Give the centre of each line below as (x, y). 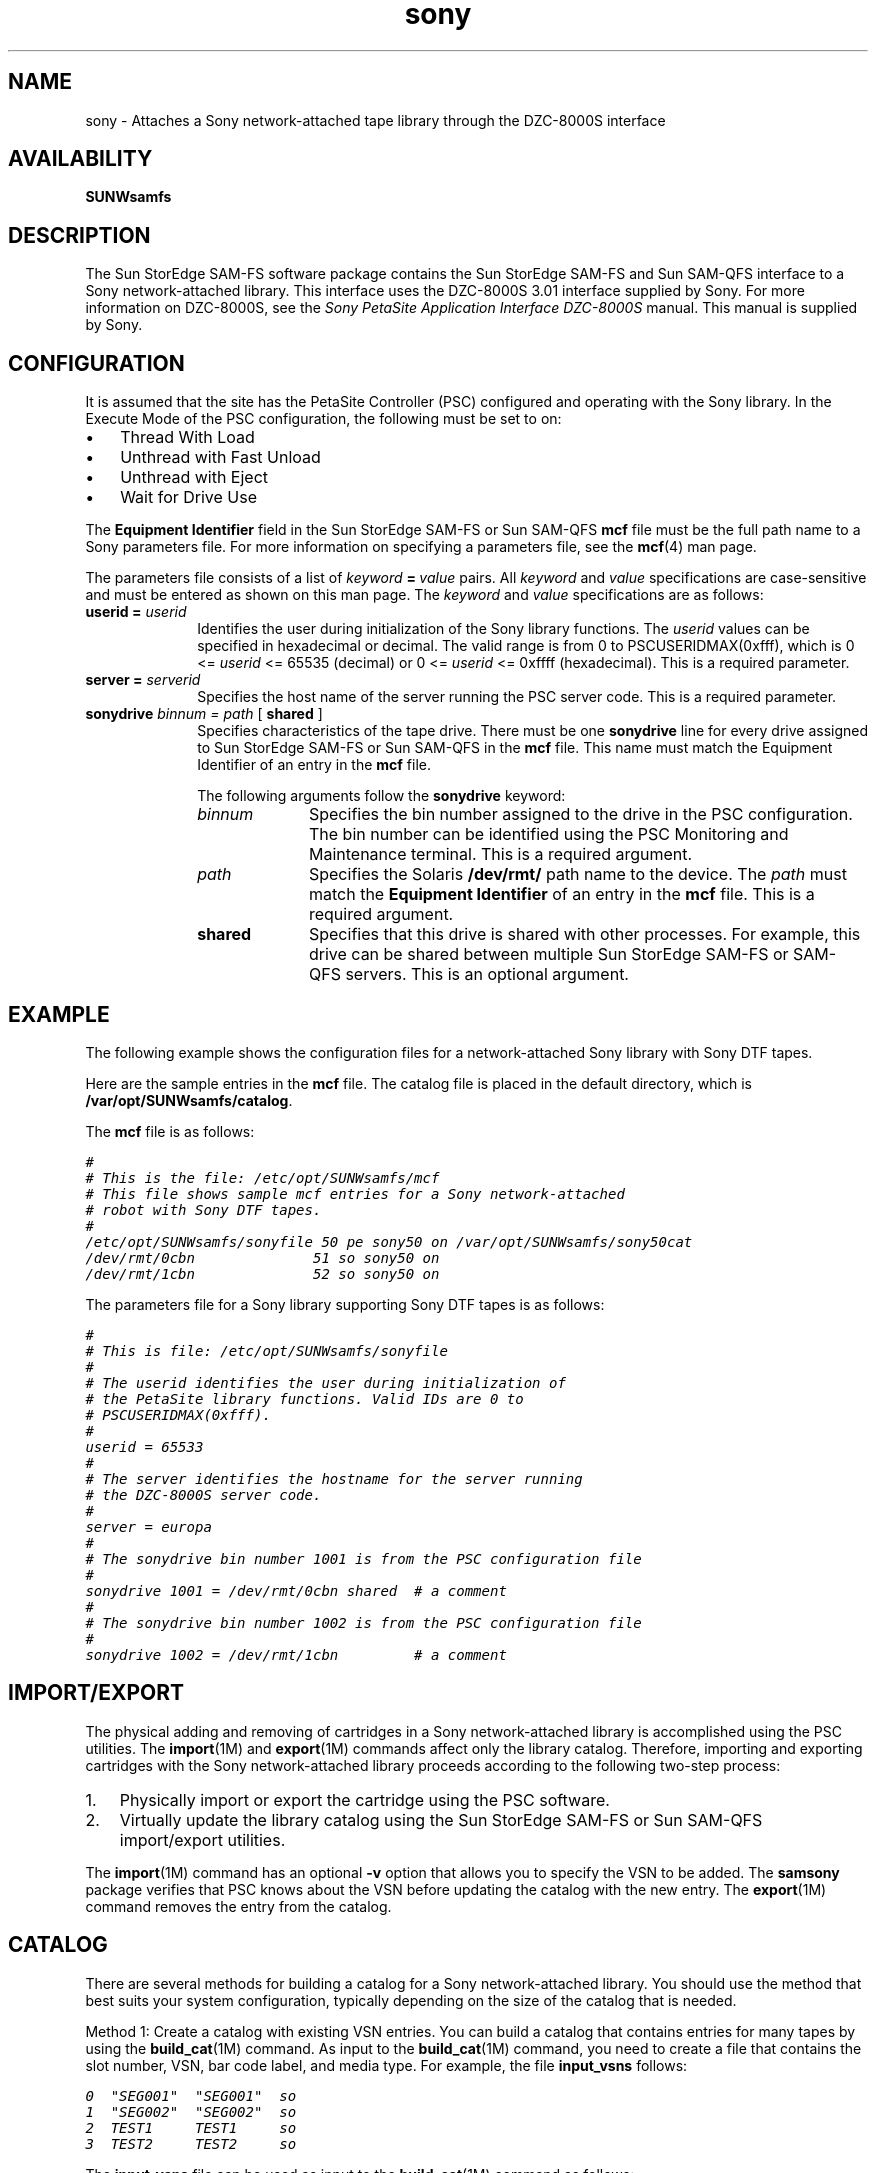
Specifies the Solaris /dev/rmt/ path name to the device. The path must (577, 874)
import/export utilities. (202, 1839)
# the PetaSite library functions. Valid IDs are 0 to (304, 1398)
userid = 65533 (144, 1446)
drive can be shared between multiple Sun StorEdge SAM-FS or (548, 954)
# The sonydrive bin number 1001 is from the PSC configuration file (363, 1558)
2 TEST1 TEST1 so (191, 2127)
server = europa (148, 1526)
